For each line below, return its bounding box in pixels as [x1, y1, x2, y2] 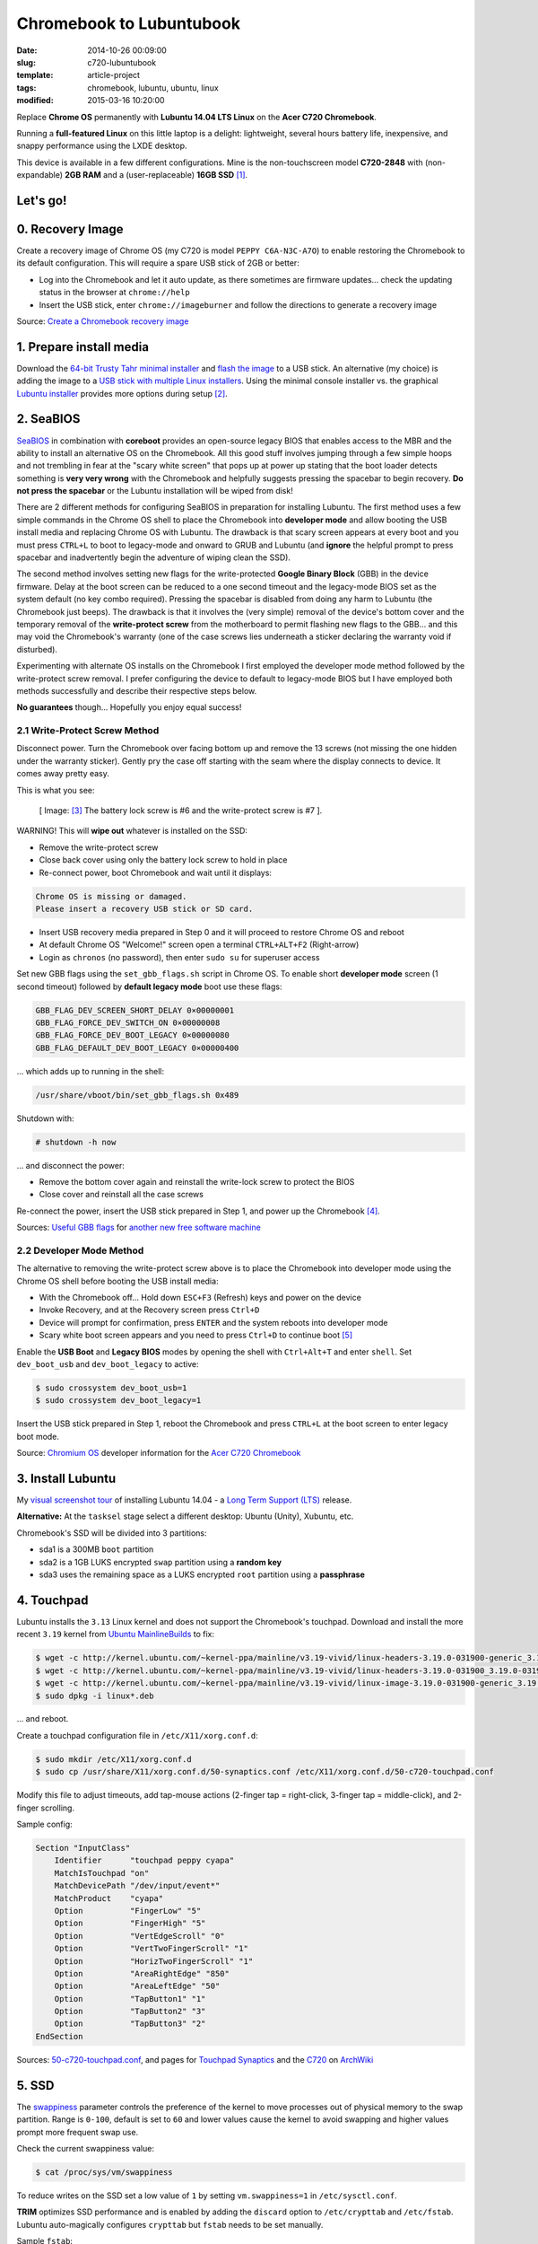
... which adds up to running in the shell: [16, 1065, 165, 1076]
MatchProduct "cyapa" [54, 1893, 164, 1903]
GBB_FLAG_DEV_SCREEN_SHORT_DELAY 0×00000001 [35, 1005, 235, 1015]
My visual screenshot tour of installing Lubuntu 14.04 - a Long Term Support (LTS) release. [16, 1495, 352, 1505]
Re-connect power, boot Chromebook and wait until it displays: [39, 867, 273, 878]
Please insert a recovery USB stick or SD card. [35, 903, 254, 914]
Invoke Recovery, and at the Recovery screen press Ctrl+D [39, 1304, 260, 1315]
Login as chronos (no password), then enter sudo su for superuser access [39, 951, 320, 962]
